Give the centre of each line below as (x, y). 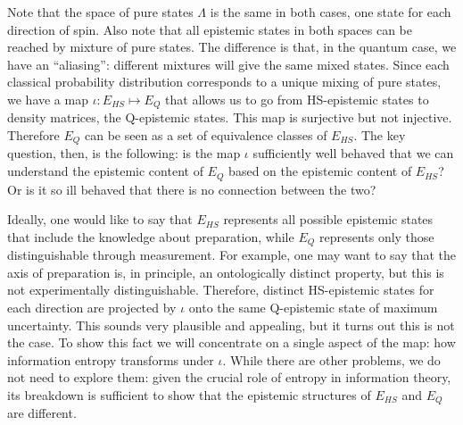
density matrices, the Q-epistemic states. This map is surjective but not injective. (230, 117)
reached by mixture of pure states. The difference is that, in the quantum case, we (232, 47)
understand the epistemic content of (105, 171)
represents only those (376, 236)
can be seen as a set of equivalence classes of (206, 135)
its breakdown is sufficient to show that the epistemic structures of (189, 394)
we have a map (48, 99)
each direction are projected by (92, 307)
